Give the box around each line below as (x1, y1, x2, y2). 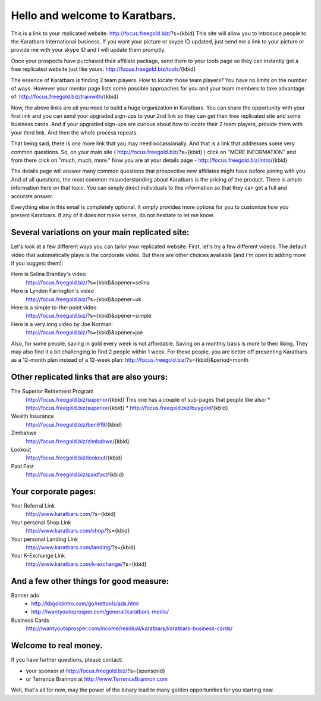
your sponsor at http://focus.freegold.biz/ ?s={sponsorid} (26, 667, 166, 674)
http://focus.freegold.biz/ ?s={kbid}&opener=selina (26, 278, 150, 286)
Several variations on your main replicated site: (11, 227, 190, 237)
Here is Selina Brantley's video (11, 271, 86, 278)
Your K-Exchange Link (11, 552, 65, 559)
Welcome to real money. (11, 640, 103, 651)
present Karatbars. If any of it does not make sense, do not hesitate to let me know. (11, 212, 215, 219)
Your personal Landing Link (11, 536, 78, 543)
